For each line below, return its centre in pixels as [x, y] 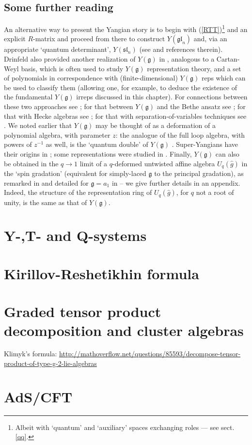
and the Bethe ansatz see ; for [201, 106]
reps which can [223, 78]
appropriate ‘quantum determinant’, [57, 49]
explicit [15, 39]
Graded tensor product [83, 311]
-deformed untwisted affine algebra [164, 163]
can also [227, 153]
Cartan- [228, 59]
